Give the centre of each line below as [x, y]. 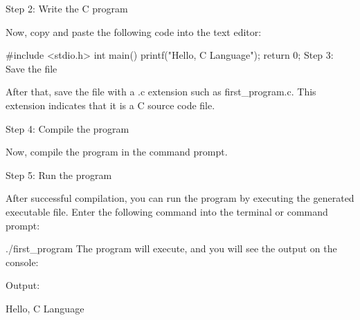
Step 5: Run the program [59, 175]
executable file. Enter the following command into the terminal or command [167, 211]
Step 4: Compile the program [67, 128]
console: [22, 262]
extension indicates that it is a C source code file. [110, 105]
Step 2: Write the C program [67, 8]
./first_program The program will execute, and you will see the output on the [171, 248]
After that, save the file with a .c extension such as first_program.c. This [161, 92]
